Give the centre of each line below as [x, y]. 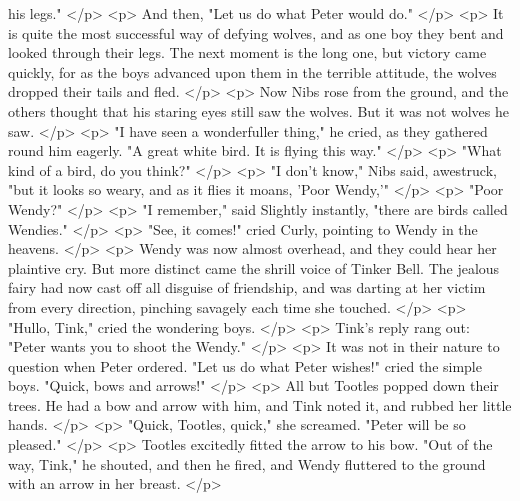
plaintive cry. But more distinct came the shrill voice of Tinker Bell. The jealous [254, 267]
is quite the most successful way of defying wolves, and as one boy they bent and [256, 32]
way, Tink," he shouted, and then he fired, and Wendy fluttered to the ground [247, 463]
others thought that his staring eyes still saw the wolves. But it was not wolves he [259, 110]
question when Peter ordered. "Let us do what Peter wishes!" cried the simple [245, 365]
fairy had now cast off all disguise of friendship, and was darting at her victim [247, 287]
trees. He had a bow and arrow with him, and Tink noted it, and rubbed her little [260, 404]
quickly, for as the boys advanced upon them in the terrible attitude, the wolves [252, 71]
